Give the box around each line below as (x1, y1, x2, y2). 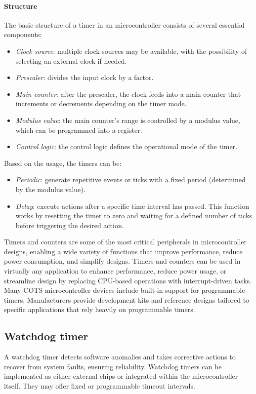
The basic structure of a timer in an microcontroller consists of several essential (4, 19, 245, 30)
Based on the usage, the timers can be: (4, 158, 122, 168)
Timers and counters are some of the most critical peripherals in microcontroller (4, 236, 247, 247)
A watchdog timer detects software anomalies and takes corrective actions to (4, 352, 236, 362)
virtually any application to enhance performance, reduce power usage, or (4, 266, 227, 276)
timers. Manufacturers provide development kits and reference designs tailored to (4, 294, 250, 305)
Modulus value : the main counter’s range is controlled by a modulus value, (15, 115, 240, 125)
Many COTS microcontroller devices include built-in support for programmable (4, 285, 245, 295)
